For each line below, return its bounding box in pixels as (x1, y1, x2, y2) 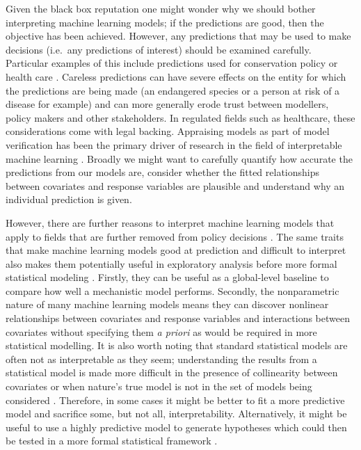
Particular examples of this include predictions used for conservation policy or (6, 56, 338, 70)
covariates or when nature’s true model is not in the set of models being (6, 379, 312, 394)
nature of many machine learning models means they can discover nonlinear (6, 297, 329, 312)
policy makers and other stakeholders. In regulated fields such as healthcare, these (6, 110, 355, 124)
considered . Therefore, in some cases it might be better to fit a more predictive (6, 392, 345, 407)
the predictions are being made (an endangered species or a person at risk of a (6, 83, 340, 97)
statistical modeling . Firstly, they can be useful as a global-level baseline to (6, 270, 329, 284)
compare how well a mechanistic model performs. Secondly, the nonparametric (6, 283, 339, 298)
